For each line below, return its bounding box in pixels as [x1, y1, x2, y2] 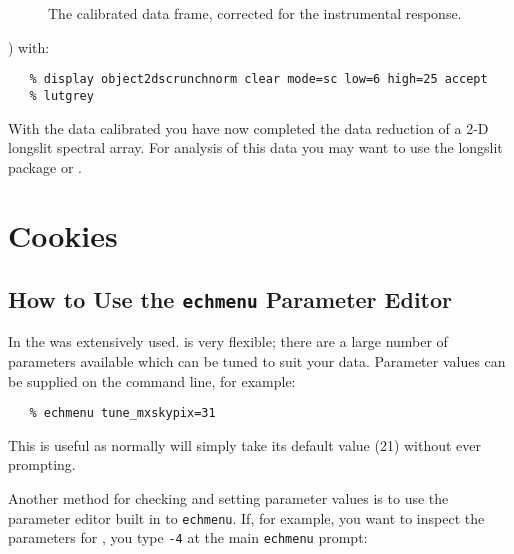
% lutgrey [29, 88, 94, 103]
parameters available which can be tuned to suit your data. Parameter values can [8, 351, 506, 372]
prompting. [8, 454, 76, 475]
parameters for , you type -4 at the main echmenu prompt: [8, 527, 368, 548]
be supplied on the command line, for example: [8, 370, 296, 391]
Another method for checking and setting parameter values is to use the [8, 488, 449, 509]
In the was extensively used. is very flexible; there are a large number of [8, 331, 448, 352]
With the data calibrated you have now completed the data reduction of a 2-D [8, 117, 489, 138]
